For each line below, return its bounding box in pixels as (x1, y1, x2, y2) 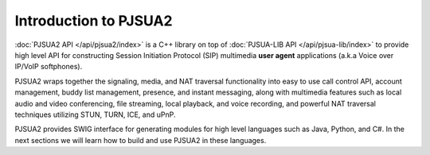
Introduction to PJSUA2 (14, 12, 173, 29)
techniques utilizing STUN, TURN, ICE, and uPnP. (14, 110, 176, 119)
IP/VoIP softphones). (14, 62, 83, 72)
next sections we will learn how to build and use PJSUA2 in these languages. (14, 135, 267, 145)
